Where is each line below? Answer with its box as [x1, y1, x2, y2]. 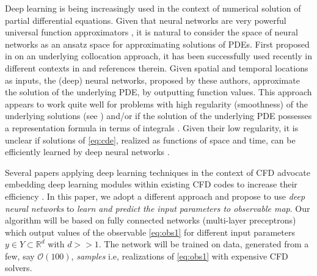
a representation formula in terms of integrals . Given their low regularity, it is [5, 121, 299, 134]
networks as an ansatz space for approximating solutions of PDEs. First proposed [5, 37, 310, 50]
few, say [5, 249, 35, 262]
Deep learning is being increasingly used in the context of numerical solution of [5, 2, 301, 14]
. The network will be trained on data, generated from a [98, 238, 309, 250]
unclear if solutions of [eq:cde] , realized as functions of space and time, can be [5, 133, 296, 146]
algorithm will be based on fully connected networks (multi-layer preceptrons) [5, 214, 296, 227]
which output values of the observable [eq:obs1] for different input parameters [5, 225, 295, 238]
